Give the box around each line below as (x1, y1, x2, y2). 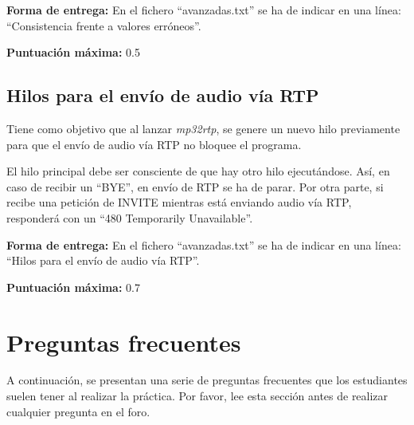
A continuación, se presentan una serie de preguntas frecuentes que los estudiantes (6, 372, 408, 388)
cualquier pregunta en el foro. (6, 403, 150, 419)
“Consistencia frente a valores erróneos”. (6, 17, 201, 33)
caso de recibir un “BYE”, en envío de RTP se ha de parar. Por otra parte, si (6, 178, 384, 195)
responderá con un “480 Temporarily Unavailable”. (6, 209, 253, 226)
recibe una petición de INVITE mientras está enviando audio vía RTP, (6, 194, 352, 211)
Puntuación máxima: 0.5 (6, 44, 140, 61)
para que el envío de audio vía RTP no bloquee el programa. (6, 136, 302, 152)
